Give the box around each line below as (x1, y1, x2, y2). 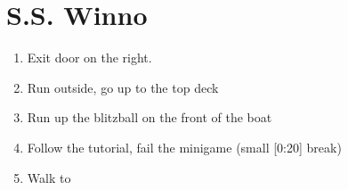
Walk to (27, 168, 71, 186)
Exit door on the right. (27, 48, 152, 67)
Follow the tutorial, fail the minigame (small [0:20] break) (27, 137, 342, 156)
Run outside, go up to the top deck (27, 78, 219, 96)
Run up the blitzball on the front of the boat (27, 108, 272, 127)
